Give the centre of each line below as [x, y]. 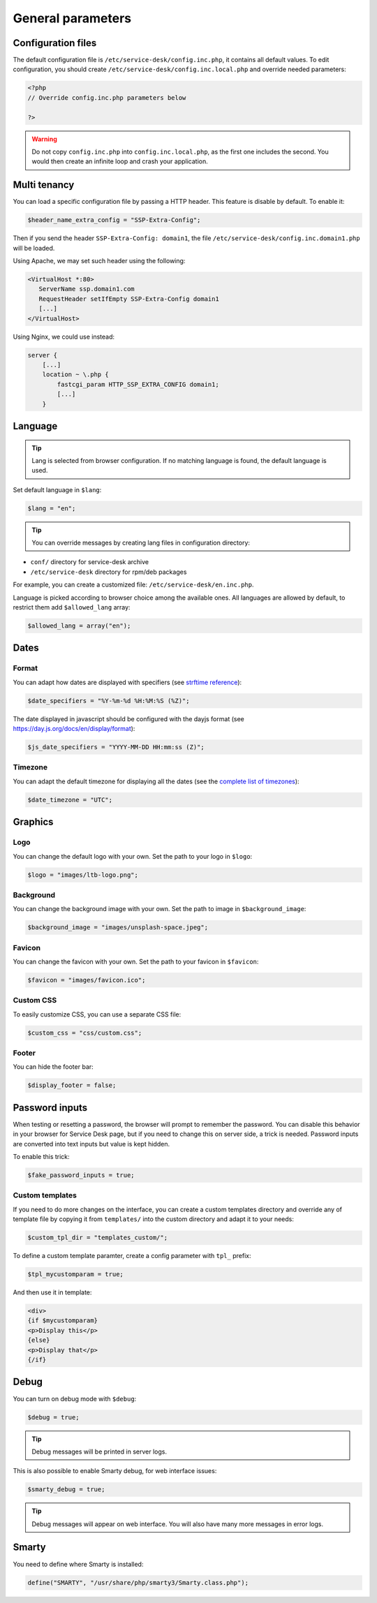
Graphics [33, 822]
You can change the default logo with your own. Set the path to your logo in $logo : [133, 856]
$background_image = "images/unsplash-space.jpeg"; [118, 928]
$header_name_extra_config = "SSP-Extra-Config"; [114, 220]
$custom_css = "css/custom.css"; [85, 1033]
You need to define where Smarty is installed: [78, 1564]
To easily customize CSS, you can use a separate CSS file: [97, 1014]
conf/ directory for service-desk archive [90, 562]
